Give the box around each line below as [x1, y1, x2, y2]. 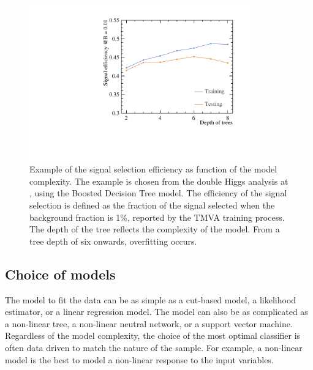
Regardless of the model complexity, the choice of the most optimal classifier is [5, 329, 301, 342]
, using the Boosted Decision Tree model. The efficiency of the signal [29, 187, 287, 199]
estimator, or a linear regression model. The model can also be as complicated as [5, 305, 308, 318]
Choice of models [5, 264, 116, 283]
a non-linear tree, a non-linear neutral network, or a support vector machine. [5, 317, 293, 330]
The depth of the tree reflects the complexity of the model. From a [29, 223, 280, 235]
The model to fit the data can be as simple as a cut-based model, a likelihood [5, 293, 296, 306]
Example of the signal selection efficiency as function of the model [29, 163, 277, 176]
